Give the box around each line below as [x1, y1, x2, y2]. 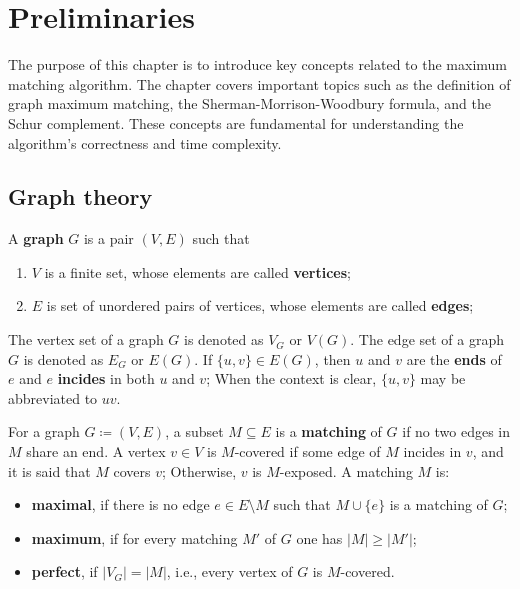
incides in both [57, 368, 155, 389]
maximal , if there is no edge [31, 494, 210, 515]
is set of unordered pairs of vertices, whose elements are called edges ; [46, 295, 474, 316]
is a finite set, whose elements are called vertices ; [44, 261, 352, 282]
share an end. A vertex [26, 441, 166, 462]
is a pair [83, 228, 134, 249]
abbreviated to [8, 387, 98, 408]
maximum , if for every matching [31, 527, 238, 548]
